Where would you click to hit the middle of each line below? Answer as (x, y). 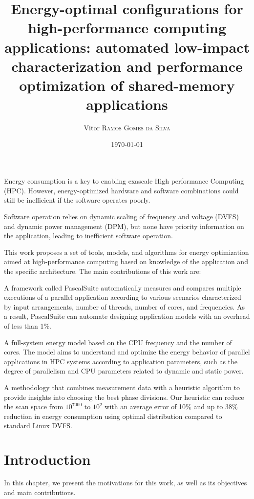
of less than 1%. (28, 325)
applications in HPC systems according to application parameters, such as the (121, 361)
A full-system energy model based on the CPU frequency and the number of (118, 342)
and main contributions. (40, 492)
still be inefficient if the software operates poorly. (77, 200)
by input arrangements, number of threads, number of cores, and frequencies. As (125, 306)
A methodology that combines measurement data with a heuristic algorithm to (122, 387)
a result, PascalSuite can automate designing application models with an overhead (127, 316)
